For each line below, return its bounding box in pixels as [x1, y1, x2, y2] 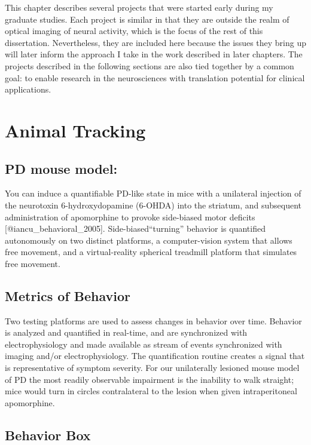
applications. [5, 83, 51, 96]
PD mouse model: [5, 159, 118, 177]
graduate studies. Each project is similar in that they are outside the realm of [5, 13, 289, 25]
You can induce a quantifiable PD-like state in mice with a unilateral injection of [5, 187, 301, 200]
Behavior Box [5, 425, 91, 444]
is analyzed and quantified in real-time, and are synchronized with [5, 326, 248, 339]
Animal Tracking [5, 118, 146, 142]
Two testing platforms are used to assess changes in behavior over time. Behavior [5, 314, 302, 327]
